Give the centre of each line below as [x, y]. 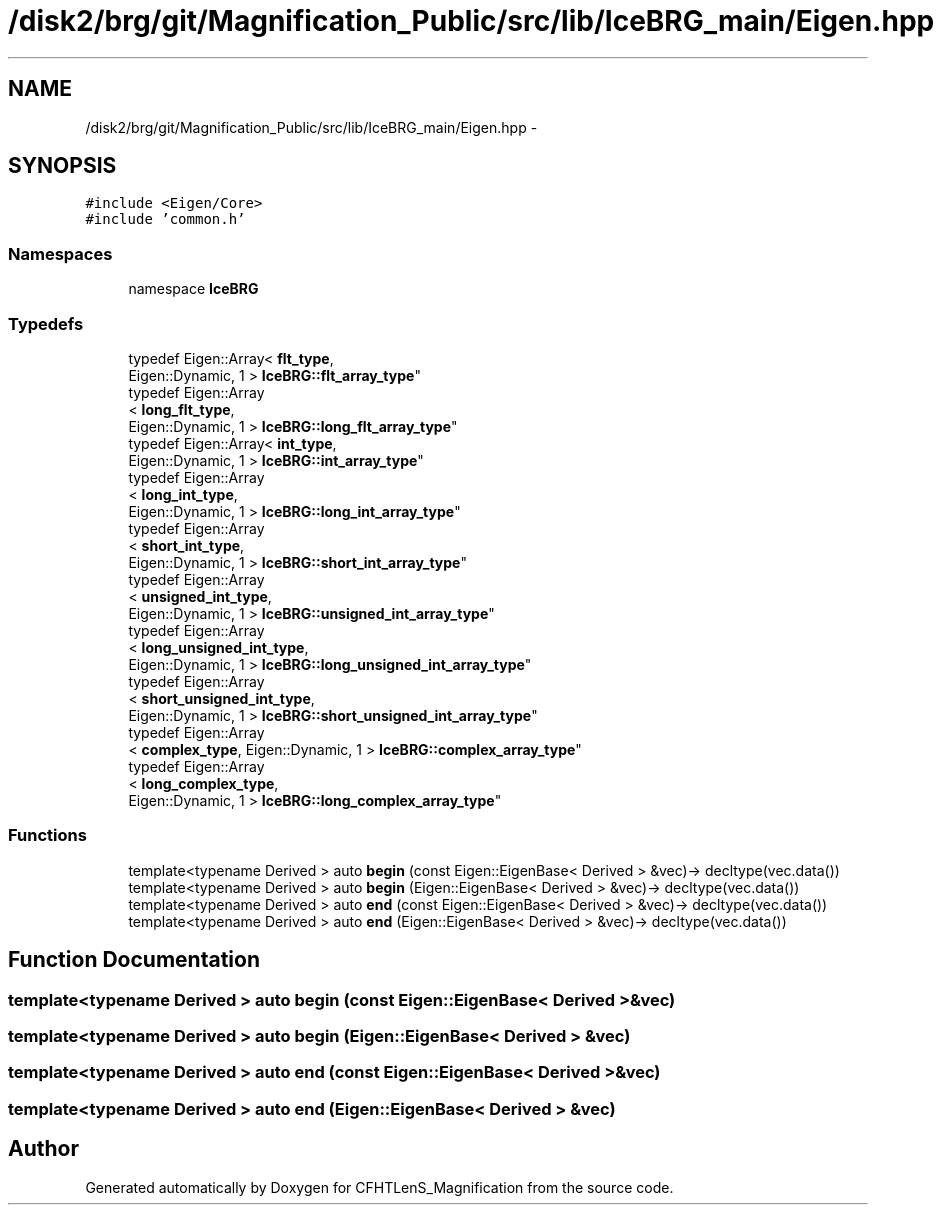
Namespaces [60, 253]
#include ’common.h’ [165, 219]
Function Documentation [134, 960]
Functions [47, 835]
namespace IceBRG [193, 289]
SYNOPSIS [62, 166]
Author [43, 1149]
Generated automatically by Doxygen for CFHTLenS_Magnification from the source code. [379, 1187]
